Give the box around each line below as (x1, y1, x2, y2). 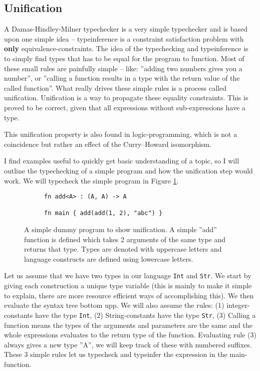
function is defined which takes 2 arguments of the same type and (24, 234, 226, 244)
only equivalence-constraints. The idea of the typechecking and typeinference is (4, 43, 248, 54)
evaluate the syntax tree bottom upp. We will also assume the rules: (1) (4, 300, 224, 310)
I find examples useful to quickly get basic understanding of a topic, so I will (4, 155, 239, 166)
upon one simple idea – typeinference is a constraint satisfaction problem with (4, 33, 244, 44)
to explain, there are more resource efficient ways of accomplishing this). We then (4, 290, 254, 300)
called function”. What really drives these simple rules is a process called (4, 82, 226, 93)
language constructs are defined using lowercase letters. (24, 253, 193, 264)
